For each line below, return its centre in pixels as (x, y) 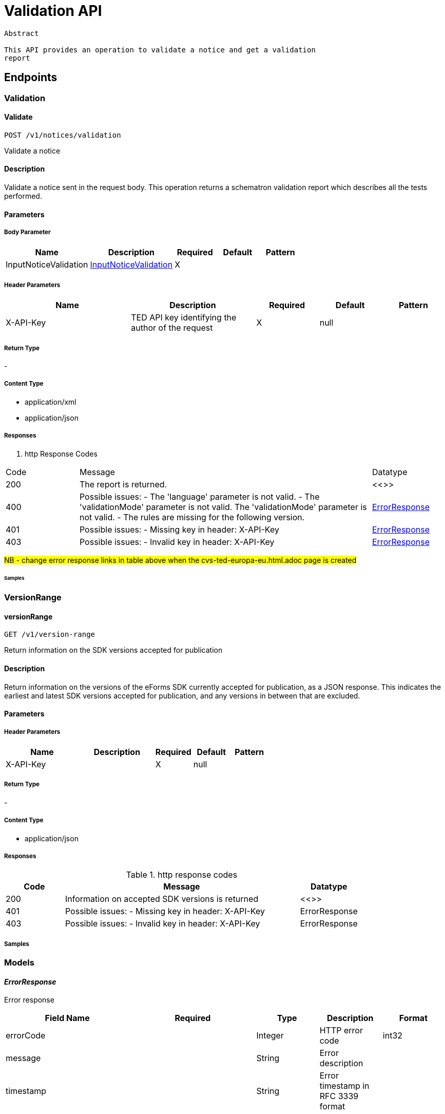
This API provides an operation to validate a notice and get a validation (160, 50)
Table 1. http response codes (182, 875)
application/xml (51, 402)
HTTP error (341, 1031)
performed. (23, 196)
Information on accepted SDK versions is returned (162, 899)
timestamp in (344, 1086)
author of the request (172, 328)
